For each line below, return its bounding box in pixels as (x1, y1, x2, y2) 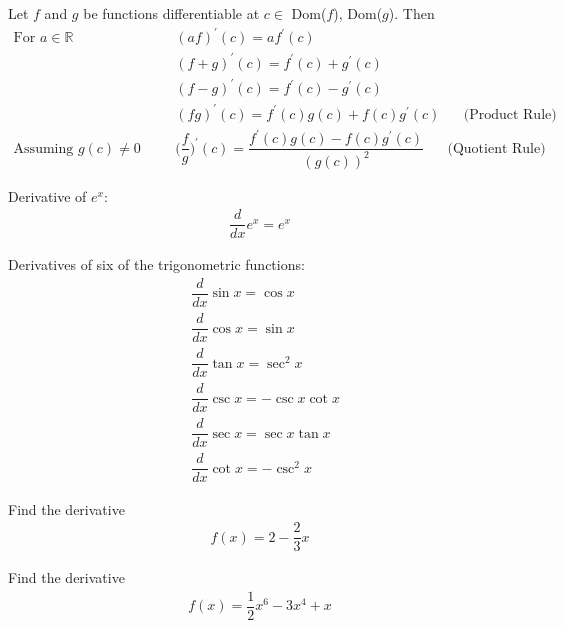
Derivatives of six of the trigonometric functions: (8, 254, 305, 275)
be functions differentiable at (83, 3, 260, 23)
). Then (388, 3, 435, 23)
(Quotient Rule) (447, 141, 546, 156)
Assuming (13, 141, 74, 156)
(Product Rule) (463, 107, 557, 122)
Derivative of (8, 185, 87, 206)
